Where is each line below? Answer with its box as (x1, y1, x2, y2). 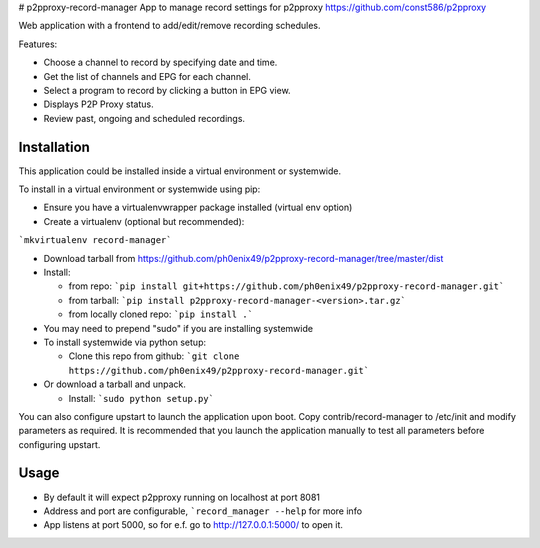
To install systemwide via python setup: (43, 336, 207, 348)
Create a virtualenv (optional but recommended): (43, 215, 245, 227)
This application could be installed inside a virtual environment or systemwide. (18, 165, 342, 177)
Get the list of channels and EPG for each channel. (43, 70, 252, 82)
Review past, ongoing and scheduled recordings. (43, 112, 245, 124)
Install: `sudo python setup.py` (68, 392, 215, 404)
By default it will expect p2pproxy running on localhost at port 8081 (43, 491, 320, 503)
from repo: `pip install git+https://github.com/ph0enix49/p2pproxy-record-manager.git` (68, 280, 505, 292)
